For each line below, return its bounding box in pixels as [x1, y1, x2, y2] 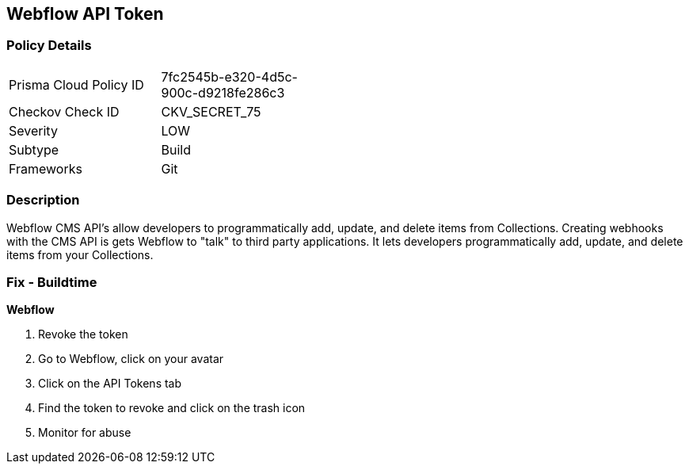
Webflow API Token [6, 4, 164, 24]
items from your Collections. [6, 247, 154, 262]
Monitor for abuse [38, 426, 131, 440]
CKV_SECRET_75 [161, 103, 261, 120]
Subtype [9, 141, 59, 158]
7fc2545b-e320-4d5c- [161, 68, 298, 85]
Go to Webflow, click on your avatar [38, 352, 224, 366]
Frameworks [9, 160, 82, 177]
